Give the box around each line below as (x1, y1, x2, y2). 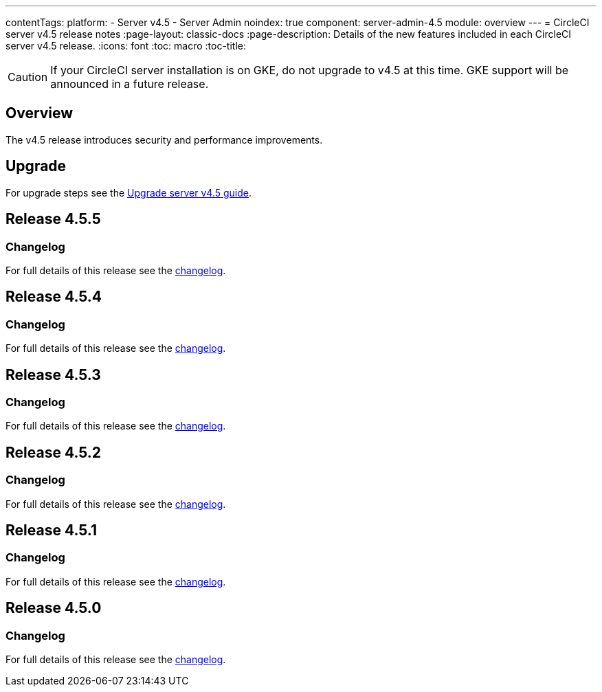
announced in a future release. (50, 77, 209, 91)
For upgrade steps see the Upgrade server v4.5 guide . (5, 186, 252, 199)
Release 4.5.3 (5, 366, 101, 383)
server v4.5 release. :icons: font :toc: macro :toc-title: (5, 40, 246, 52)
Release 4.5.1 (5, 521, 98, 539)
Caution (8, 70, 48, 84)
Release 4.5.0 (5, 599, 102, 617)
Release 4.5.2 (5, 443, 102, 461)
